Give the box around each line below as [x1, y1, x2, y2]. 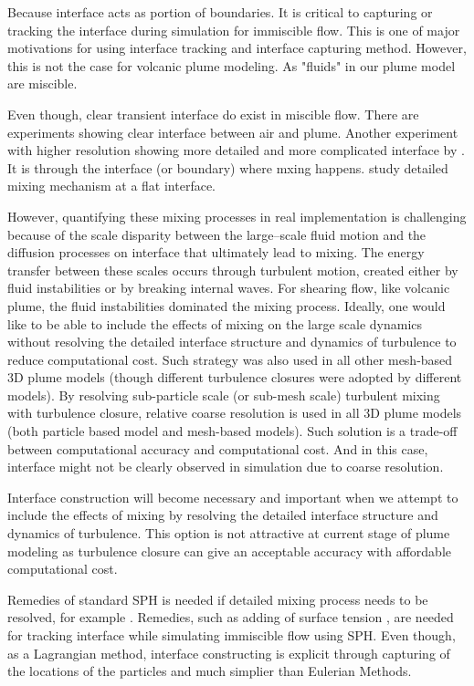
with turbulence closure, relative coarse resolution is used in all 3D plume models [7, 403, 462, 422]
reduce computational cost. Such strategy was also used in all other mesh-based [7, 349, 453, 369]
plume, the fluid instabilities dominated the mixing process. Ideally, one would [7, 296, 446, 315]
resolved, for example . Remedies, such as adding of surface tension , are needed [7, 608, 454, 627]
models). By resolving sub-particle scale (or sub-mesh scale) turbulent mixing [7, 385, 440, 404]
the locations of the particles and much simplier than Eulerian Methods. [7, 661, 412, 681]
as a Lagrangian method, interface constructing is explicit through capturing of [7, 643, 450, 662]
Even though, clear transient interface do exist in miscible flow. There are [7, 104, 419, 123]
